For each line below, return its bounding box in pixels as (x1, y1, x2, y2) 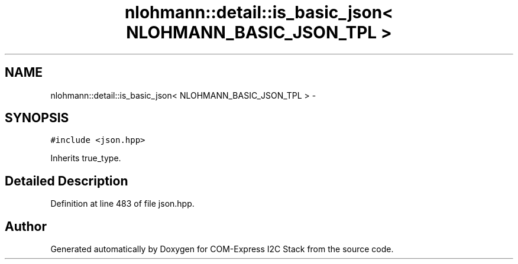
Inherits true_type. (50, 153, 121, 164)
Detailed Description (5, 173, 128, 188)
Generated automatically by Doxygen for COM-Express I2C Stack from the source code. (50, 244, 394, 255)
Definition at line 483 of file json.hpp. (50, 198, 195, 209)
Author (5, 219, 47, 234)
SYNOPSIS (5, 110, 69, 126)
